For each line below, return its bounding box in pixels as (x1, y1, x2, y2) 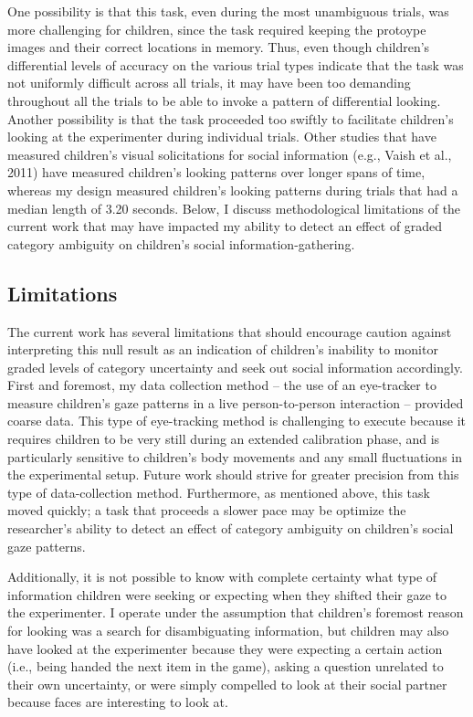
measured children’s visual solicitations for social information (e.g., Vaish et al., (7, 144, 452, 163)
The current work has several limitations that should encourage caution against (7, 322, 452, 341)
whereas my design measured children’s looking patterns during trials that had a (7, 180, 458, 199)
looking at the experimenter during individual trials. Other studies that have (7, 127, 436, 146)
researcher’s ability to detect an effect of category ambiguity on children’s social (7, 519, 454, 538)
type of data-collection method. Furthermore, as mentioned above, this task (7, 482, 430, 501)
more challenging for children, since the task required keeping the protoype (7, 19, 426, 38)
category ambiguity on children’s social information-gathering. (7, 234, 355, 253)
